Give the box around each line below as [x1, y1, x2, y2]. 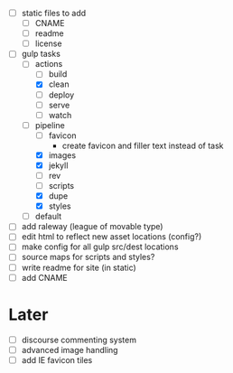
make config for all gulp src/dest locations [21, 241, 179, 252]
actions [34, 59, 63, 70]
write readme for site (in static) [21, 262, 136, 273]
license [34, 38, 62, 49]
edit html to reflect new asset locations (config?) [21, 231, 202, 242]
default [34, 211, 62, 222]
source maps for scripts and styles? [21, 252, 155, 263]
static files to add [21, 8, 87, 18]
